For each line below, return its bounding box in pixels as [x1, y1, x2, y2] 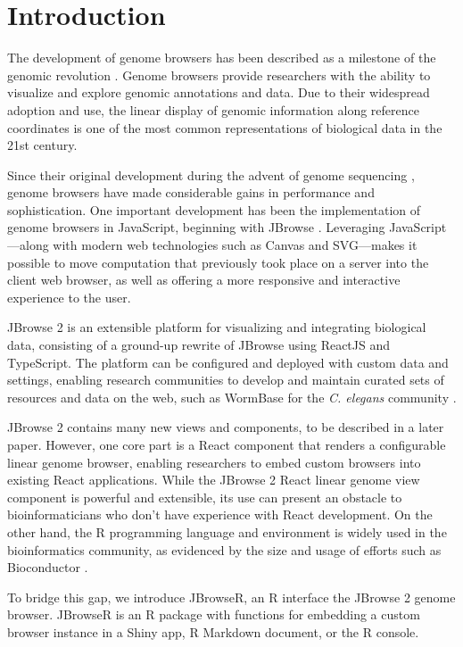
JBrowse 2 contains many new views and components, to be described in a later [7, 418, 444, 436]
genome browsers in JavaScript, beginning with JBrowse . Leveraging [7, 218, 385, 236]
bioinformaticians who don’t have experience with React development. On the [7, 505, 433, 524]
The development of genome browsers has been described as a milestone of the [7, 48, 436, 67]
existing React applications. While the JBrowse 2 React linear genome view [7, 470, 420, 489]
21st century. [7, 136, 78, 154]
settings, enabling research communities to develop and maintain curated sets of [7, 370, 444, 389]
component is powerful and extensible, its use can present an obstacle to [7, 487, 402, 506]
